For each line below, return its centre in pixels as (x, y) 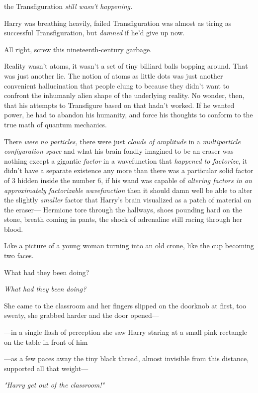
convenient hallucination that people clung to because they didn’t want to (117, 85)
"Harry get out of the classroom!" (54, 385)
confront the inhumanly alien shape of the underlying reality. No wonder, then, (124, 95)
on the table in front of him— (49, 342)
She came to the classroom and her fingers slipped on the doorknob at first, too (125, 305)
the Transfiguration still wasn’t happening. (68, 6)
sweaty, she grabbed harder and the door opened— (82, 315)
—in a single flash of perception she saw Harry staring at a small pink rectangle (126, 332)
